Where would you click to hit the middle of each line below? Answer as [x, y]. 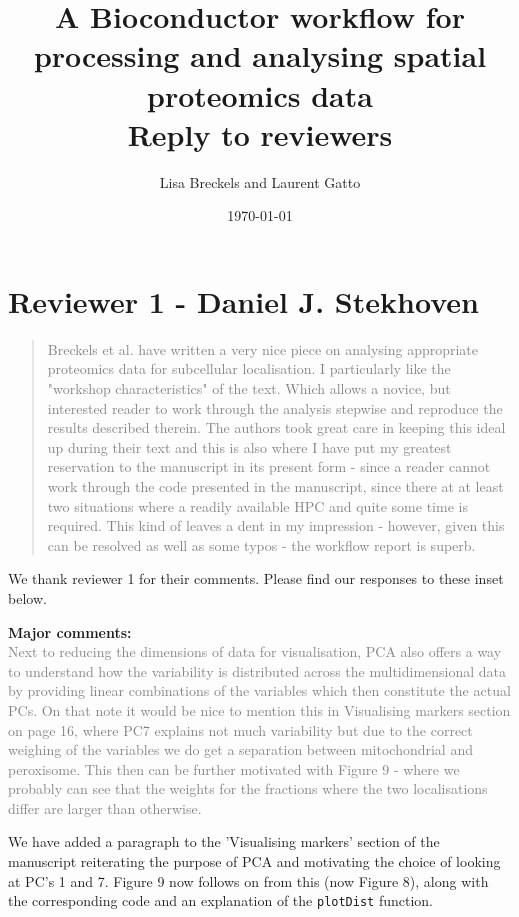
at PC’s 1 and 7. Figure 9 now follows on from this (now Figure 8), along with [248, 880]
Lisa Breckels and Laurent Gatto [260, 181]
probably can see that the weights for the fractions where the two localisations [248, 788]
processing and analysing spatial [260, 55]
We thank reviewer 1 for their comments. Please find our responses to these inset [256, 578]
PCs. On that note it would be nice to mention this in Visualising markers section [259, 709]
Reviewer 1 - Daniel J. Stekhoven [243, 300]
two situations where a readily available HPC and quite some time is [257, 505]
